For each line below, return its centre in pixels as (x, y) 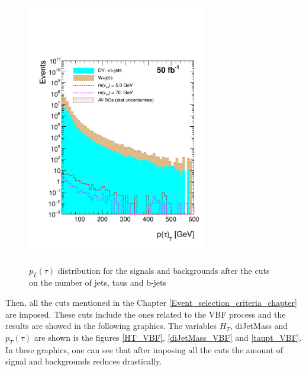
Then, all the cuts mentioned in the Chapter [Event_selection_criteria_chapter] (151, 302)
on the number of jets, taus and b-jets (98, 282)
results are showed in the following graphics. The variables (111, 326)
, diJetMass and (259, 326)
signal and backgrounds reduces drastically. (84, 361)
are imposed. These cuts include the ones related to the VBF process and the (146, 314)
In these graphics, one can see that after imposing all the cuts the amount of (144, 349)
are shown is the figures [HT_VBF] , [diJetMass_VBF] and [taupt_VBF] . (168, 337)
